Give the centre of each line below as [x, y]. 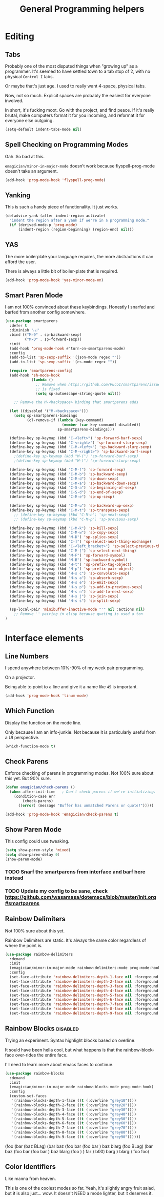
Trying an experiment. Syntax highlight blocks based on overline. [70, 1040]
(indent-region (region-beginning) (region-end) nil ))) [76, 229]
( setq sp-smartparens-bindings [46, 416]
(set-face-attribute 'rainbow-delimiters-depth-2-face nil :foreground [84, 981]
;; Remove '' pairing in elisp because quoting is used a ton [78, 614]
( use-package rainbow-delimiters [39, 954]
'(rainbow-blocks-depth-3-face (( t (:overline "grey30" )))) [74, 1110]
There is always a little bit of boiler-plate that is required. [62, 271]
